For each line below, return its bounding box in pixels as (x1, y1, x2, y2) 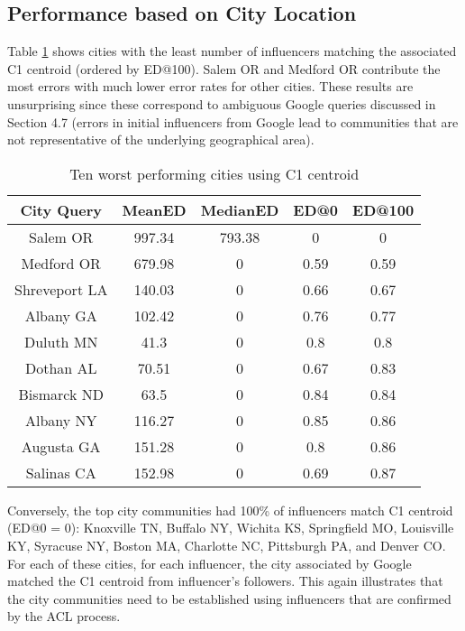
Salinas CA (25, 461, 96, 483)
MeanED (122, 199, 187, 220)
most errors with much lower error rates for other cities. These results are (7, 77, 414, 96)
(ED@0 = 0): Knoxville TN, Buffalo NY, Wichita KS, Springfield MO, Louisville (7, 518, 454, 537)
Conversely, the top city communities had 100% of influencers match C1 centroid (7, 500, 453, 519)
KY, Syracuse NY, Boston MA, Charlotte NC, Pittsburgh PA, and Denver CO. (7, 535, 446, 554)
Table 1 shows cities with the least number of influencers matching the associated (7, 42, 457, 60)
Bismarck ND (18, 383, 104, 404)
